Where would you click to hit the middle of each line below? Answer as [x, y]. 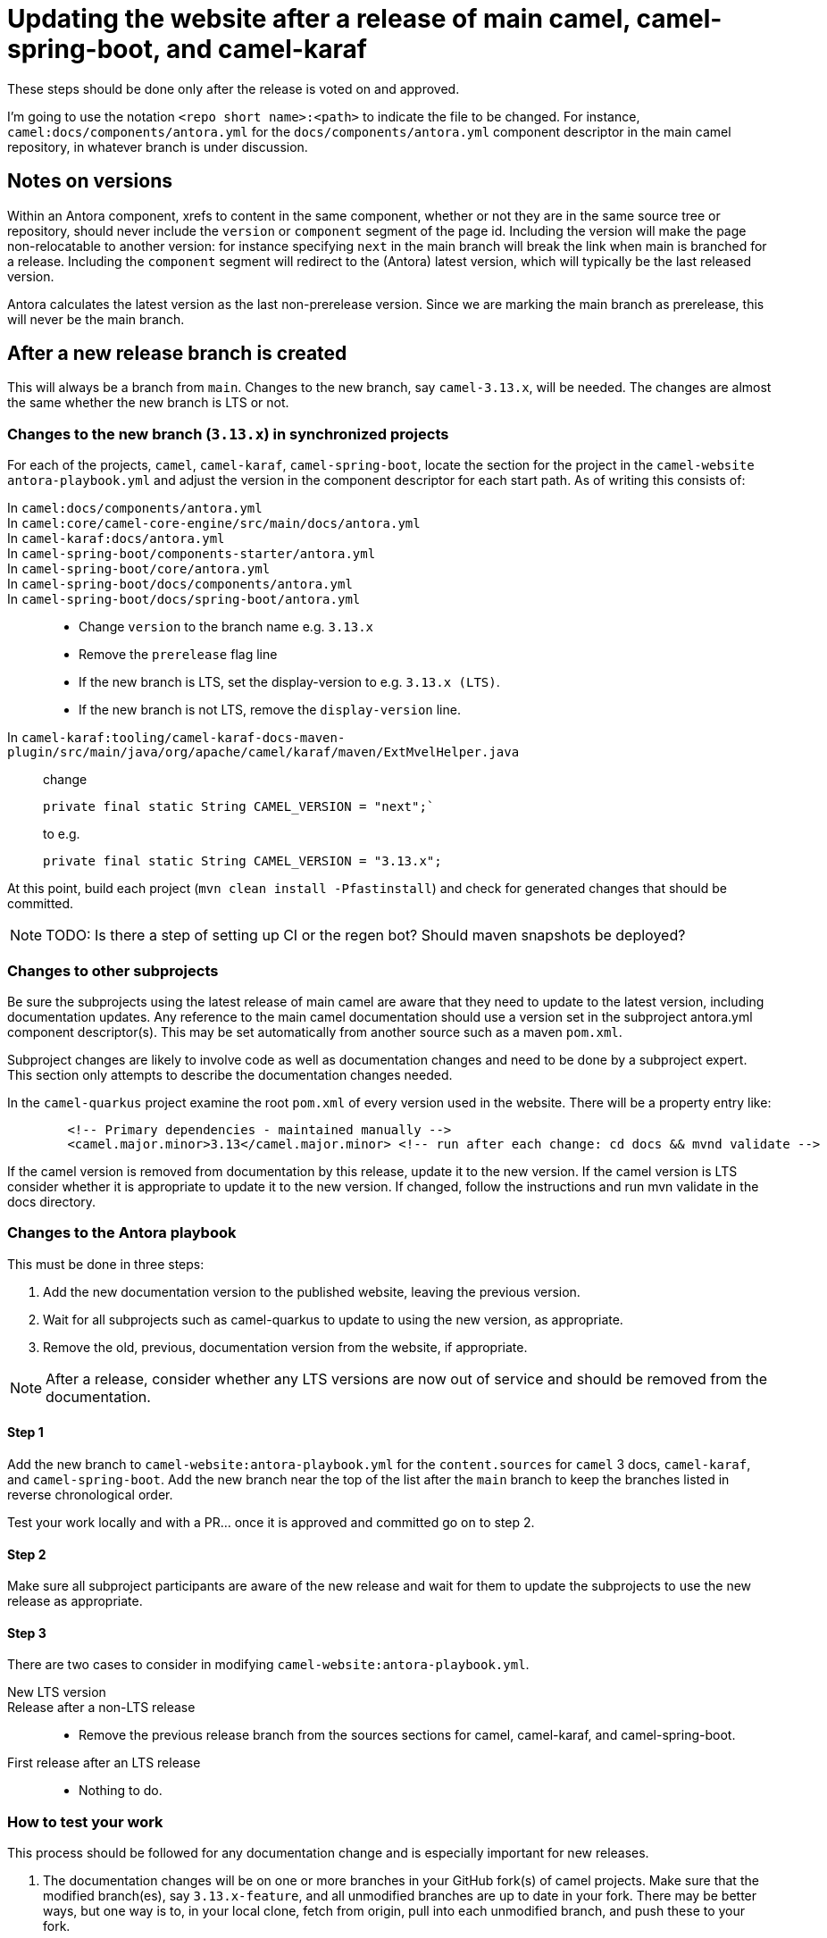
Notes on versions [90, 181]
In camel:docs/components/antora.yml [135, 508]
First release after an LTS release [104, 1763]
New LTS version [57, 1692]
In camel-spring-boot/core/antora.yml [139, 569]
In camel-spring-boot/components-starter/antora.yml [192, 554]
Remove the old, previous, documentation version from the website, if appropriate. [285, 1347]
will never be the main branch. [96, 319]
